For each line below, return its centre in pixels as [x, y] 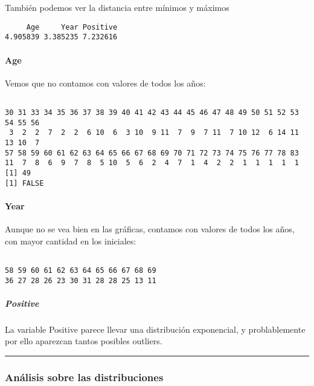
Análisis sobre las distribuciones [84, 377]
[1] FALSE [24, 183]
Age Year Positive [72, 27]
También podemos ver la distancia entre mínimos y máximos [117, 7]
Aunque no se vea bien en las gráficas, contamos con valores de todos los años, [150, 229]
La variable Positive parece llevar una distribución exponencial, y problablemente [155, 329]
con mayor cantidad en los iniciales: [71, 240]
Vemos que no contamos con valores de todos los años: [105, 83]
